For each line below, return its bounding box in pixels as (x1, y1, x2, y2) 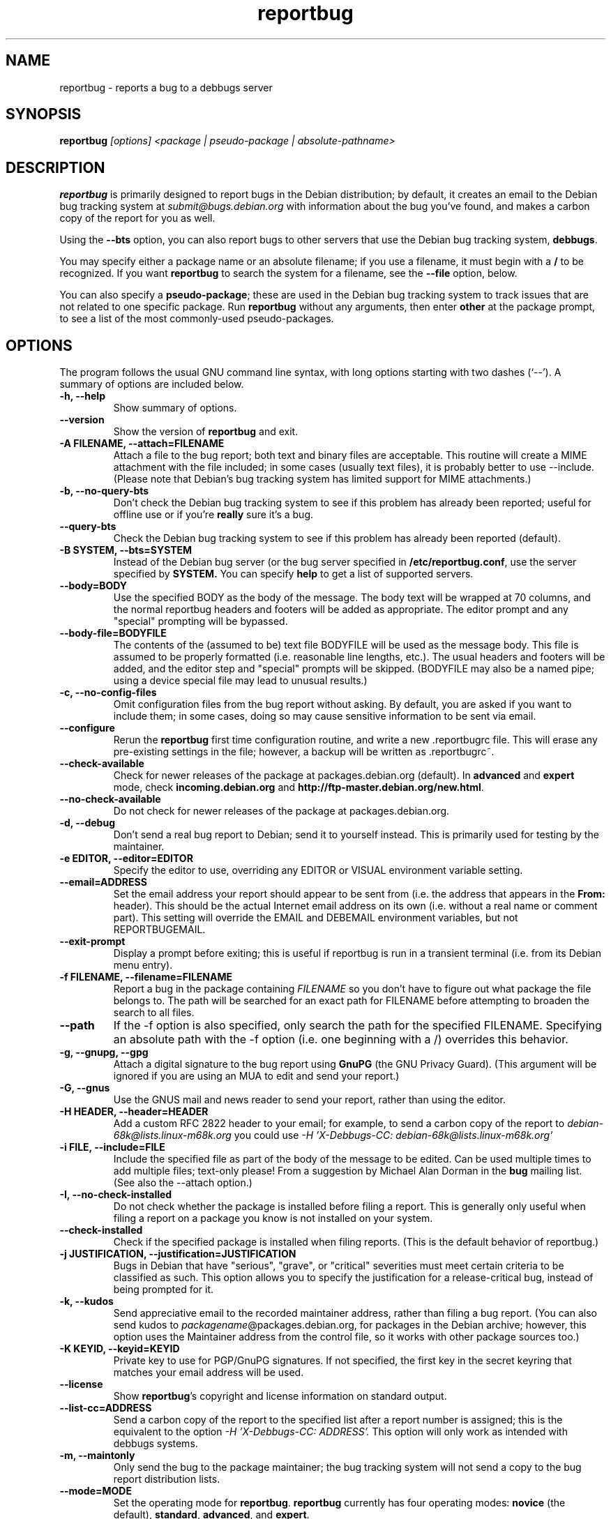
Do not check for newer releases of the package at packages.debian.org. (113, 805, 450, 817)
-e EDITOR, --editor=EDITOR (59, 852, 193, 865)
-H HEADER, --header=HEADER (59, 1105, 209, 1118)
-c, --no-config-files (59, 686, 157, 699)
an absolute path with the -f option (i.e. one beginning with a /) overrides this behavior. (113, 1032, 568, 1047)
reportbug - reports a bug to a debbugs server (59, 81, 273, 93)
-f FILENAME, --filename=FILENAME (59, 971, 233, 983)
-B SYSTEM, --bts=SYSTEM (59, 544, 193, 557)
